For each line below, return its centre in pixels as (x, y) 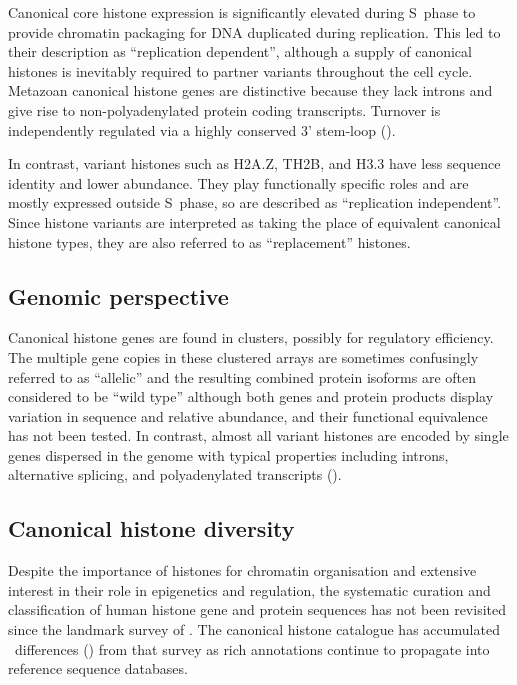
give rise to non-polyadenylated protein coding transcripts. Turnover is (224, 109)
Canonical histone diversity (151, 528)
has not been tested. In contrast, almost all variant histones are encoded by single (258, 435)
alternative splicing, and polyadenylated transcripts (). (175, 474)
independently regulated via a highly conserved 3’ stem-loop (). (202, 129)
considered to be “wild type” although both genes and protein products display (251, 396)
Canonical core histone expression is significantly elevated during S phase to (242, 12)
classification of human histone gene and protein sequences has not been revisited (257, 609)
